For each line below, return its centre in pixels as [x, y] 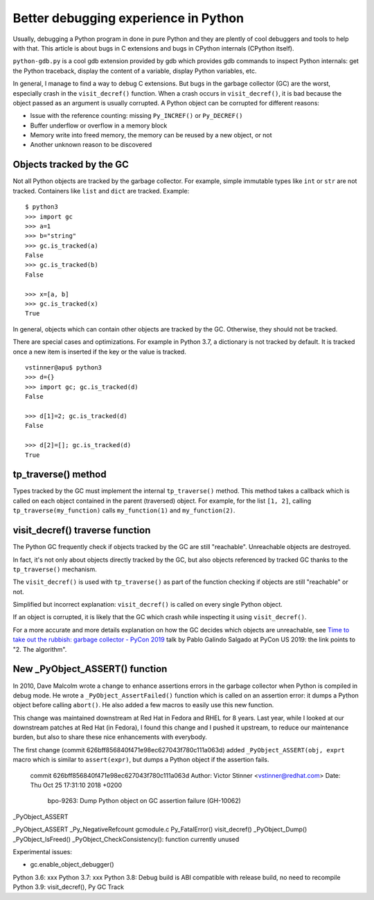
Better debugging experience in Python [128, 18]
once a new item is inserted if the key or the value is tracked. [99, 352]
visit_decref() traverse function [82, 530]
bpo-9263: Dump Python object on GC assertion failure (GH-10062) [144, 801]
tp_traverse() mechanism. [55, 569]
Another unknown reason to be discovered [91, 145]
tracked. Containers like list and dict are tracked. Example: [101, 191]
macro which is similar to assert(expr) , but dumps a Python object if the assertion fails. [141, 760]
